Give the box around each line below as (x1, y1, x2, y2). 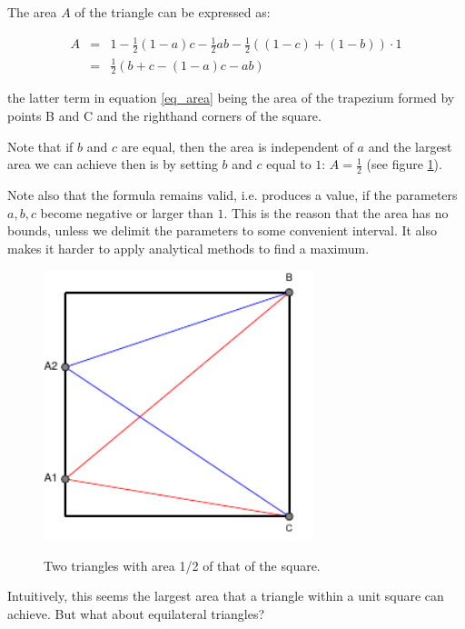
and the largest (368, 136, 452, 155)
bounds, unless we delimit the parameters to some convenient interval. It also (7, 221, 438, 240)
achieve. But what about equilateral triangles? (7, 604, 265, 623)
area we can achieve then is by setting (7, 155, 218, 174)
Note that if (7, 136, 74, 155)
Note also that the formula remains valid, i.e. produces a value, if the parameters (7, 185, 458, 204)
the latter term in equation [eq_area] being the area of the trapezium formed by (7, 88, 455, 107)
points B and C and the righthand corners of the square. (7, 105, 322, 125)
